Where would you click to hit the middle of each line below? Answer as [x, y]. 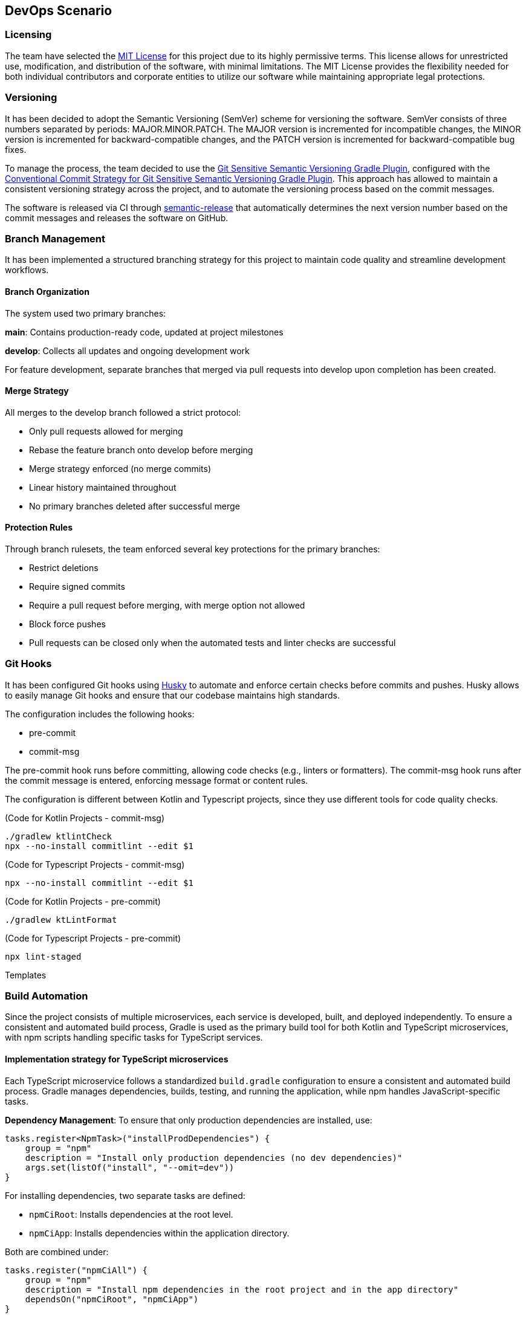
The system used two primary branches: [86, 313]
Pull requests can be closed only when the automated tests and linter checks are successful [213, 642]
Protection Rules [39, 528]
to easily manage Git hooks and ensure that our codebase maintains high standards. [172, 695]
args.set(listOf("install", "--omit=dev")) [130, 1167]
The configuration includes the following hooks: [100, 714]
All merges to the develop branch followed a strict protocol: [123, 412]
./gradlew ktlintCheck [59, 836]
